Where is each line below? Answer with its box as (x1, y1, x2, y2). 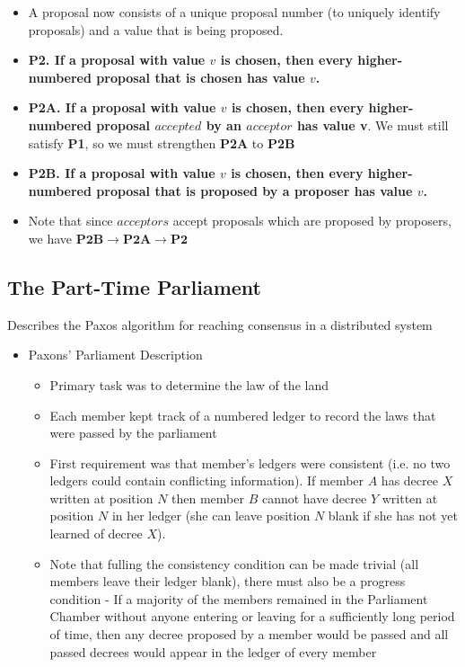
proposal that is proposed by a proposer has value (96, 181, 413, 200)
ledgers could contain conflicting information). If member (49, 471, 364, 490)
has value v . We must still (296, 115, 449, 134)
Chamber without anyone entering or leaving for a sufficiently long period (49, 607, 455, 626)
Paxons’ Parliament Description (28, 345, 203, 364)
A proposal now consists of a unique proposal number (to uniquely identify (28, 3, 441, 21)
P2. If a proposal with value (28, 50, 206, 69)
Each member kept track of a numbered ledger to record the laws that (49, 405, 436, 424)
